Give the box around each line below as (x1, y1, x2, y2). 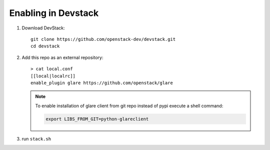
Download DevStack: (21, 25, 65, 31)
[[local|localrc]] (30, 73, 76, 79)
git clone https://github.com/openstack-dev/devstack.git (30, 36, 176, 42)
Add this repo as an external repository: (21, 54, 103, 60)
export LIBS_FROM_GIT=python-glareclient (45, 116, 149, 122)
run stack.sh (21, 136, 51, 142)
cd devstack (30, 43, 60, 49)
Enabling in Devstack (9, 7, 99, 18)
